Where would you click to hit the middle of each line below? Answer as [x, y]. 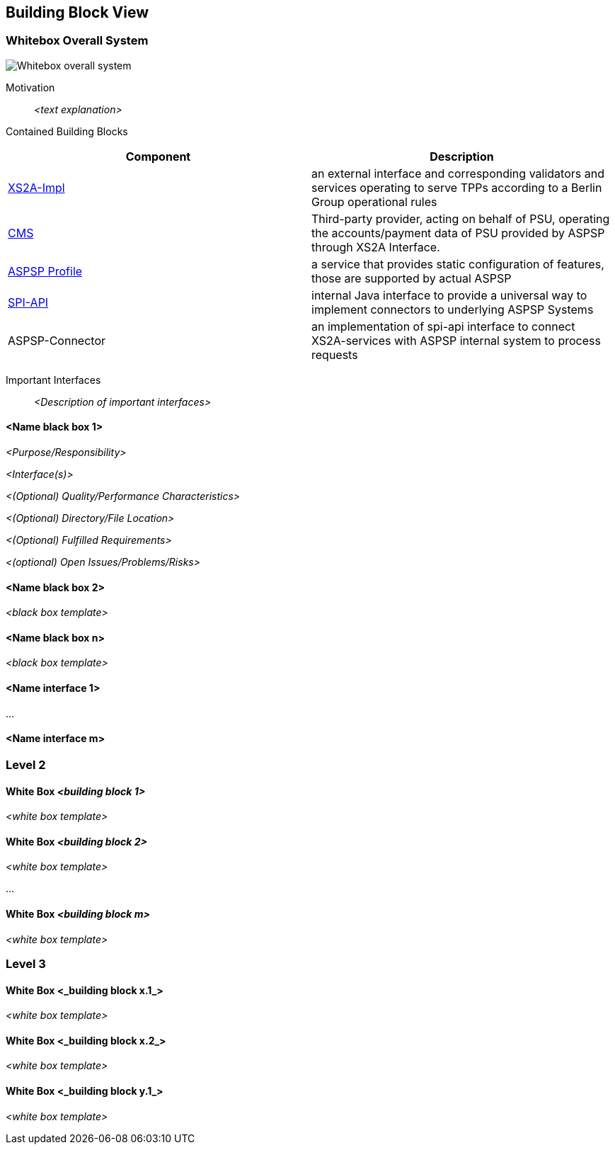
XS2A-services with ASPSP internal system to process [456, 340]
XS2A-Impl [36, 187]
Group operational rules [374, 201]
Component [158, 156]
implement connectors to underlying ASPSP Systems [453, 309]
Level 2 [26, 764]
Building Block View [77, 12]
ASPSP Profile [45, 271]
